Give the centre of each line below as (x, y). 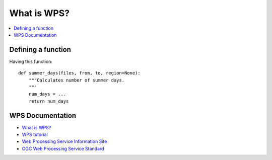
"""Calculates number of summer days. (77, 80)
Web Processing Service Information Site (64, 141)
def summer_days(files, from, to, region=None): (79, 73)
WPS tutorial (35, 135)
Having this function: (31, 61)
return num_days (49, 101)
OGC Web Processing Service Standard (63, 148)
